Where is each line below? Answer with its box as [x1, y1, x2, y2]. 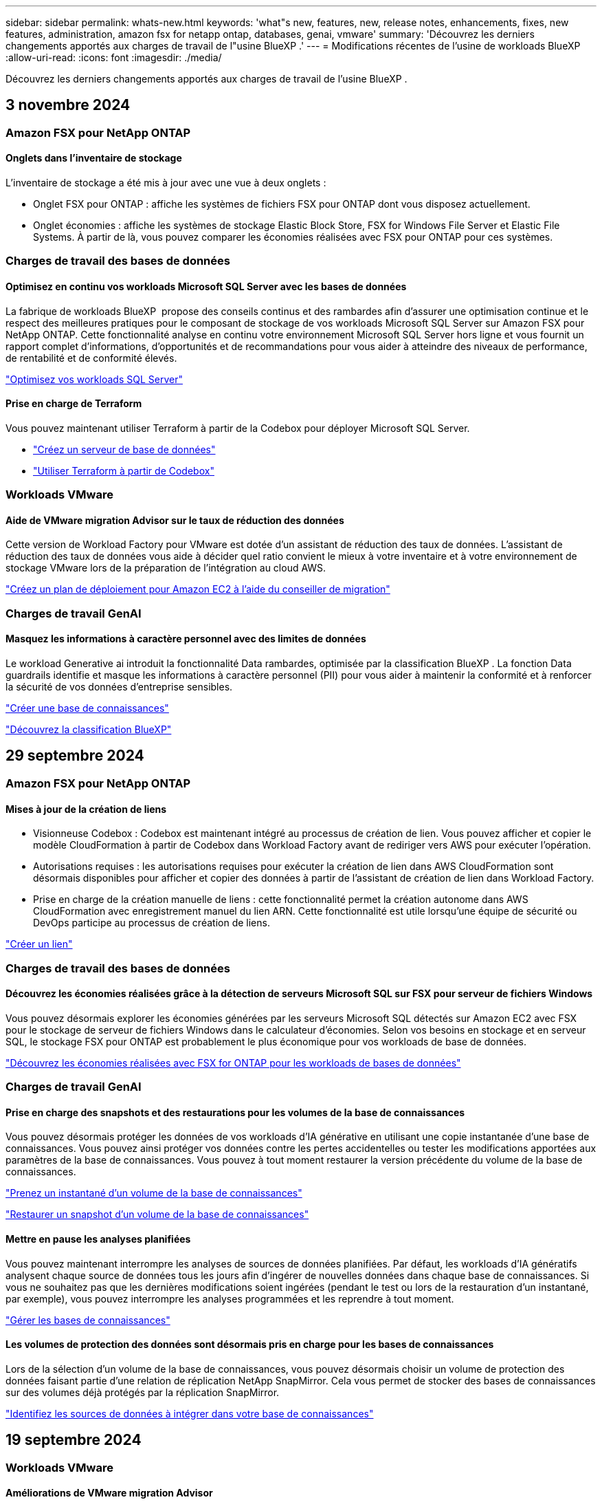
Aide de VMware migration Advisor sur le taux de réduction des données [5, 514, 344, 526]
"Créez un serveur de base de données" [33, 443, 216, 455]
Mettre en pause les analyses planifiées [5, 1232, 191, 1245]
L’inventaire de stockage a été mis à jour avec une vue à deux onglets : [5, 177, 326, 189]
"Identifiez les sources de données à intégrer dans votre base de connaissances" [5, 1407, 374, 1419]
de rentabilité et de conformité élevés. [5, 351, 177, 364]
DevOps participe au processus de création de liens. [33, 917, 270, 929]
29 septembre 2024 [5, 747, 144, 765]
